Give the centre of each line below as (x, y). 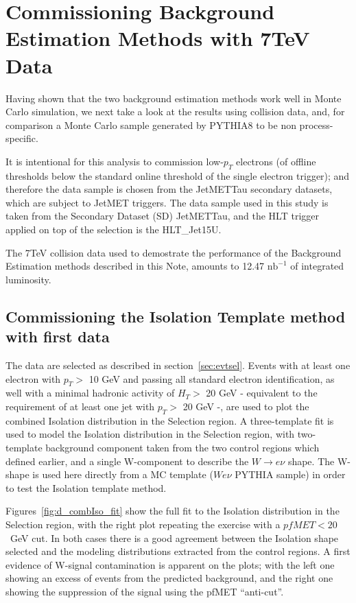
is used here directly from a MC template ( (123, 474)
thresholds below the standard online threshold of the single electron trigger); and (178, 175)
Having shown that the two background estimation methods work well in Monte (174, 98)
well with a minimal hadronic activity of (90, 393)
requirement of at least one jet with (80, 406)
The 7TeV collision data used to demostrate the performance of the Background (174, 252)
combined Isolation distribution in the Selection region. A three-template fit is (170, 420)
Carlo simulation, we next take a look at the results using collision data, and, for (175, 111)
